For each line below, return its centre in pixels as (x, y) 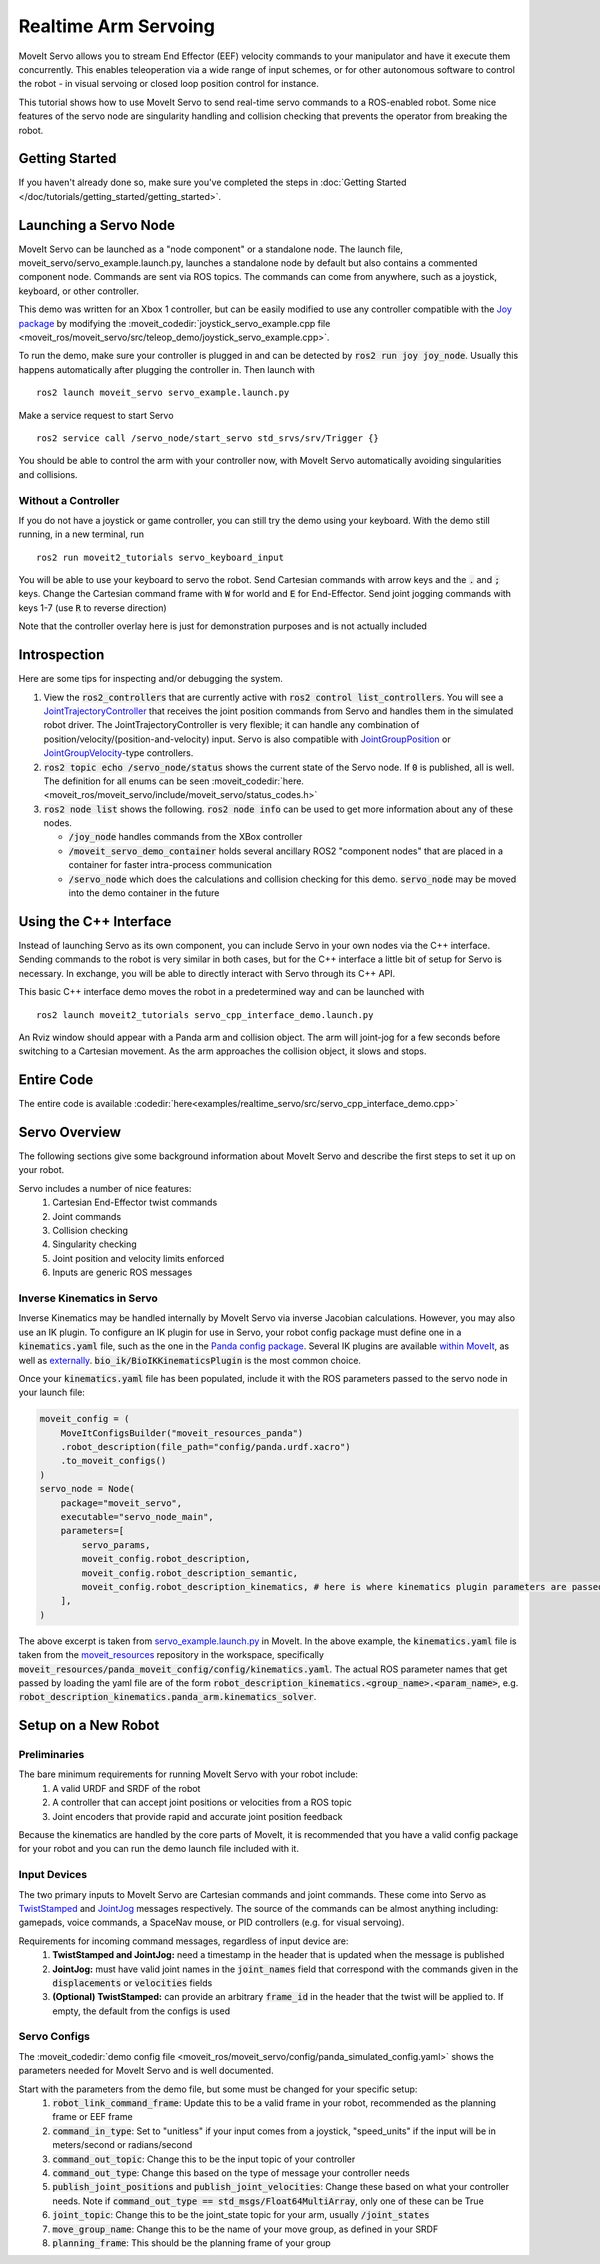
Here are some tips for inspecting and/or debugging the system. (151, 679)
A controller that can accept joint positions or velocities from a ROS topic (202, 1802)
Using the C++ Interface (95, 921)
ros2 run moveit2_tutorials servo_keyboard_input (160, 557)
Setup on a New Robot (89, 1725)
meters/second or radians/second (122, 2145)
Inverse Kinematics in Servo (88, 1298)
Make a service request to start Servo (96, 415)
